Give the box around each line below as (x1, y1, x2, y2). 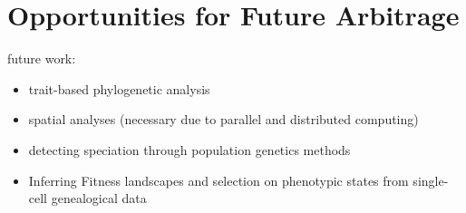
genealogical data (51, 189, 147, 208)
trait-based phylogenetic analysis (28, 79, 210, 98)
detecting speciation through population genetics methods (28, 140, 351, 159)
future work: (7, 49, 76, 68)
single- (413, 170, 449, 189)
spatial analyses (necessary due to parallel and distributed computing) (28, 110, 419, 129)
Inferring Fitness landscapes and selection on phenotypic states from (28, 170, 409, 189)
